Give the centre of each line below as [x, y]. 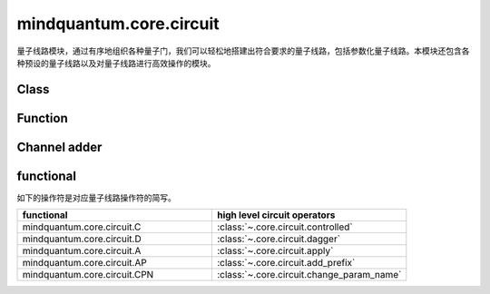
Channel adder [59, 147]
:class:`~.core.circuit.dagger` [278, 239]
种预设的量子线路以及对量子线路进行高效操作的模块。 [116, 63]
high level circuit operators [276, 215]
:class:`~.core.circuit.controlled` [284, 227]
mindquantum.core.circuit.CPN [88, 275]
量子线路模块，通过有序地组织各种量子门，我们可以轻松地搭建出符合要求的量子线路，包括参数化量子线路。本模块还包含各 [243, 51]
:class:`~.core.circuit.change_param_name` [309, 275]
